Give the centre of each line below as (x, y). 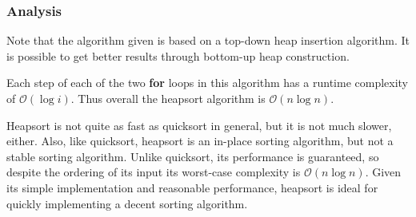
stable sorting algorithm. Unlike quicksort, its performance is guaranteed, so (193, 156)
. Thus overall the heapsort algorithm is (168, 98)
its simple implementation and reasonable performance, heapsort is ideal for (192, 187)
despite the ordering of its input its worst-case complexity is (154, 172)
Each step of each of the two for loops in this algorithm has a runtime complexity (208, 83)
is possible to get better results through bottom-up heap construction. (178, 55)
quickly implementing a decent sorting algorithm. (127, 203)
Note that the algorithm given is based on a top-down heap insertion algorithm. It (208, 40)
